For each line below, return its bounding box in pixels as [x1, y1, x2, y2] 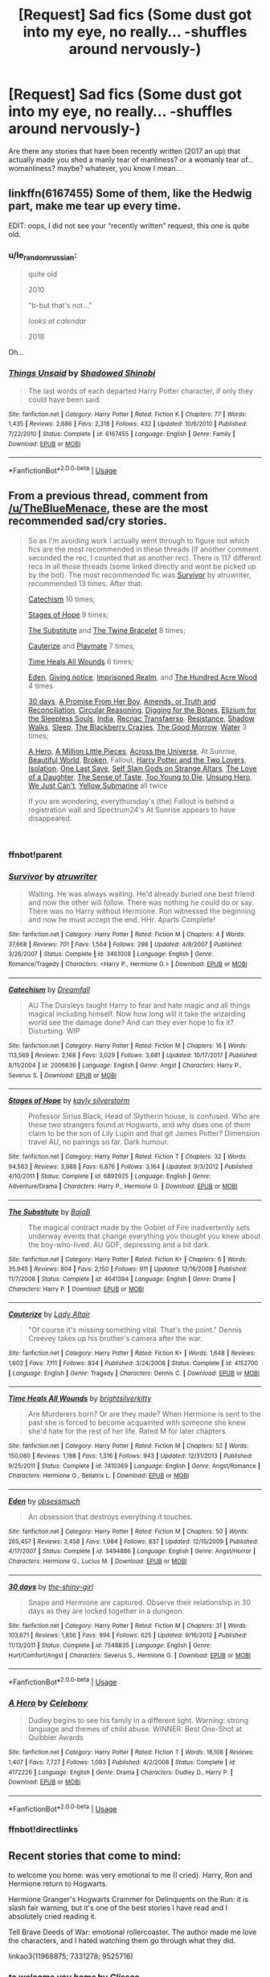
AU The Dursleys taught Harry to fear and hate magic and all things [27, 1000, 251, 1009]
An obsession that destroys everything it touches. [27, 1512, 193, 1521]
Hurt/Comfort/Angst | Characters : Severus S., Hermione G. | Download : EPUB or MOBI [8, 1651, 252, 1659]
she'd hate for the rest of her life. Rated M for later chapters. [27, 1426, 227, 1436]
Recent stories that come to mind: [8, 1849, 182, 1863]
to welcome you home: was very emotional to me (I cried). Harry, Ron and [8, 1871, 253, 1880]
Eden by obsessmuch [8, 1496, 80, 1506]
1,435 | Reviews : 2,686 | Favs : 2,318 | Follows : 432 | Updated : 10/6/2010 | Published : [8, 420, 247, 428]
